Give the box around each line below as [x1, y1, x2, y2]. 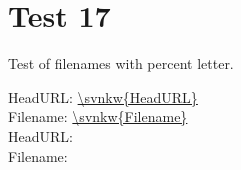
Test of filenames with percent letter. [8, 53, 234, 74]
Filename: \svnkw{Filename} [8, 106, 188, 127]
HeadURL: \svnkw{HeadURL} [8, 86, 198, 107]
